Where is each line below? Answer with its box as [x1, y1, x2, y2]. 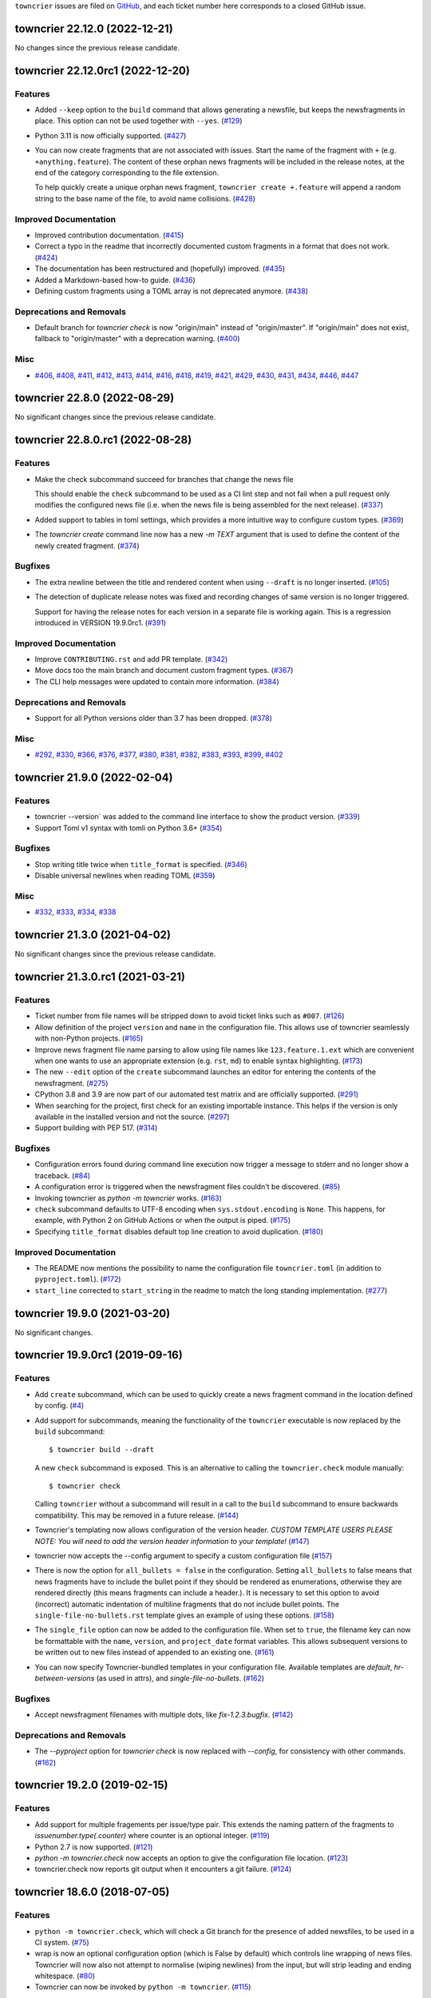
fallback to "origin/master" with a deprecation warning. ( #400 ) [34, 334, 240, 344]
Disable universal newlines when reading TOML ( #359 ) [34, 871, 215, 881]
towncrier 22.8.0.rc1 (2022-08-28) [14, 433, 192, 447]
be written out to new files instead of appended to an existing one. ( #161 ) [34, 1647, 275, 1658]
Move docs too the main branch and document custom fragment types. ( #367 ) [34, 666, 294, 675]
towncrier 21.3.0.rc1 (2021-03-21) [14, 970, 186, 984]
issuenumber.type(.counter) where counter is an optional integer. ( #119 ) [34, 1831, 271, 1841]
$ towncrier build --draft [49, 1445, 155, 1455]
